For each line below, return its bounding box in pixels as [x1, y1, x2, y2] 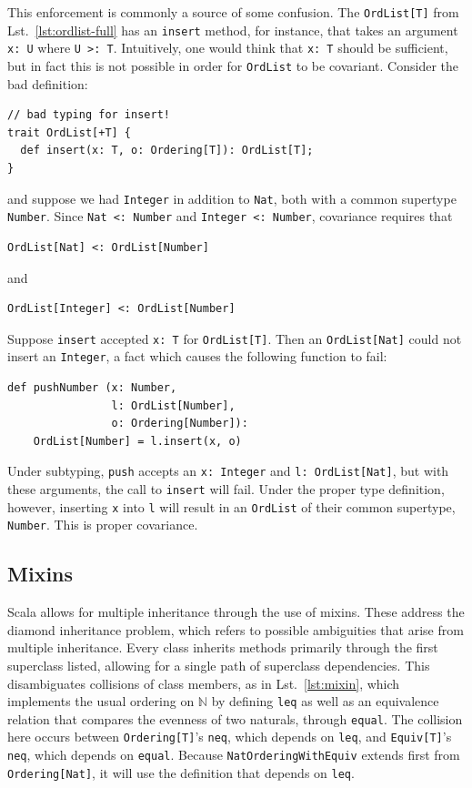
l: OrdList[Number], [111, 399, 236, 412]
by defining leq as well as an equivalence [211, 692, 439, 711]
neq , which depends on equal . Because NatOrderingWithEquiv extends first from [7, 745, 460, 764]
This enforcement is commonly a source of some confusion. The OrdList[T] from [7, 3, 459, 21]
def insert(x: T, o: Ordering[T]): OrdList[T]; [20, 144, 314, 157]
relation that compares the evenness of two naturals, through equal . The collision [7, 709, 463, 728]
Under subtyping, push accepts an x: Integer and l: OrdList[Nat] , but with [7, 461, 449, 480]
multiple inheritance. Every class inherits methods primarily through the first [7, 638, 438, 657]
